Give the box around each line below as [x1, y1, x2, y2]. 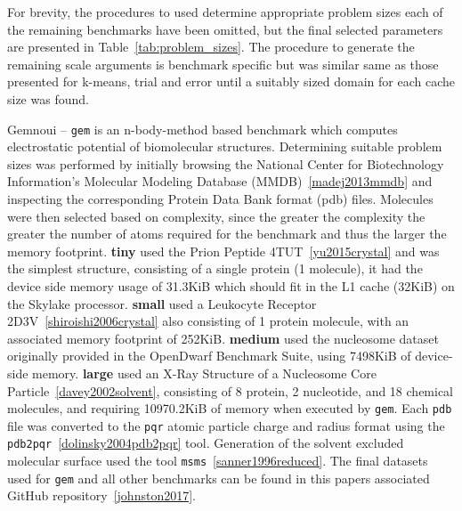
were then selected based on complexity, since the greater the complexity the [7, 207, 426, 225]
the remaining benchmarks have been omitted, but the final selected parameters [7, 20, 443, 38]
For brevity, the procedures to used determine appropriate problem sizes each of [7, 3, 443, 20]
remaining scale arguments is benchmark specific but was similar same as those [7, 54, 439, 73]
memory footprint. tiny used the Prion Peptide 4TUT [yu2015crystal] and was [7, 241, 440, 260]
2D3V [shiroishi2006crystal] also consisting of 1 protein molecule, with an [7, 312, 409, 330]
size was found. [7, 89, 89, 108]
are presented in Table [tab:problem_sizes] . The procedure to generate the [7, 37, 415, 56]
